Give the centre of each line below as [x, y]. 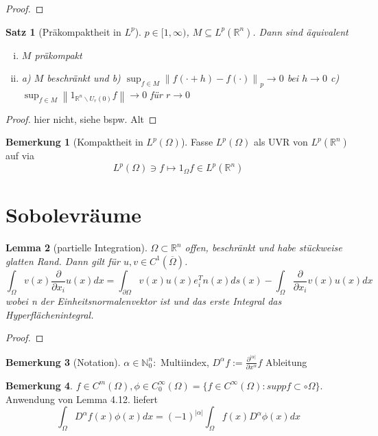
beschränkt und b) [84, 78]
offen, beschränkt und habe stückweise [263, 248]
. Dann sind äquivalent [300, 31]
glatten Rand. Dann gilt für [63, 261]
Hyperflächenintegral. [50, 314]
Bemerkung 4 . [39, 385]
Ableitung [286, 362]
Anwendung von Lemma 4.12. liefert [82, 399]
